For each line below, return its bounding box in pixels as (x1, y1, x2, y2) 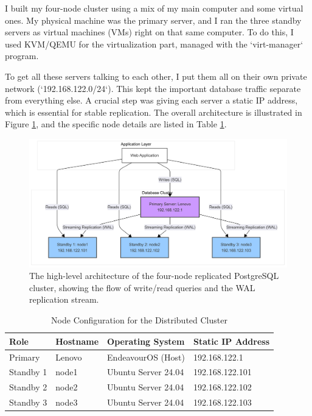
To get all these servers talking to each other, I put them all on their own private (5, 69, 307, 82)
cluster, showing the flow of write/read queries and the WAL (29, 281, 255, 294)
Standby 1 (9, 365, 47, 378)
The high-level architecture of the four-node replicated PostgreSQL (29, 269, 279, 282)
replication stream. (29, 293, 99, 306)
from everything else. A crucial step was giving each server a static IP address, (5, 94, 298, 107)
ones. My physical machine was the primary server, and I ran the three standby (5, 13, 302, 26)
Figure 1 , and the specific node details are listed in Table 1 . (5, 118, 227, 130)
